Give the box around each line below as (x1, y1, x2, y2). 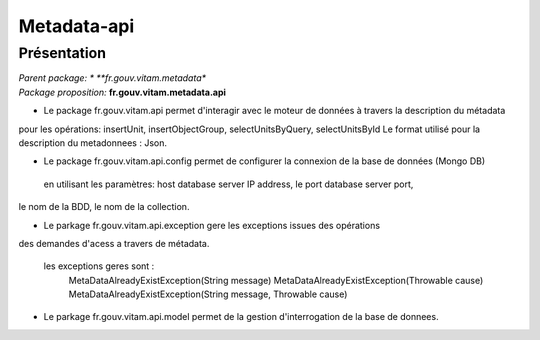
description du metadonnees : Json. (18, 136, 168, 149)
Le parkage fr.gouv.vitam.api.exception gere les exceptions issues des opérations (43, 219, 380, 231)
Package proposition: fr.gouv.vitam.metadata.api (18, 86, 227, 98)
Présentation (18, 44, 107, 62)
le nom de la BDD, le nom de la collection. (18, 201, 190, 213)
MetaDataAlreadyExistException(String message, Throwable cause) (68, 288, 348, 300)
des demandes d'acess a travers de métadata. (18, 237, 210, 249)
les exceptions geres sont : (43, 260, 155, 272)
